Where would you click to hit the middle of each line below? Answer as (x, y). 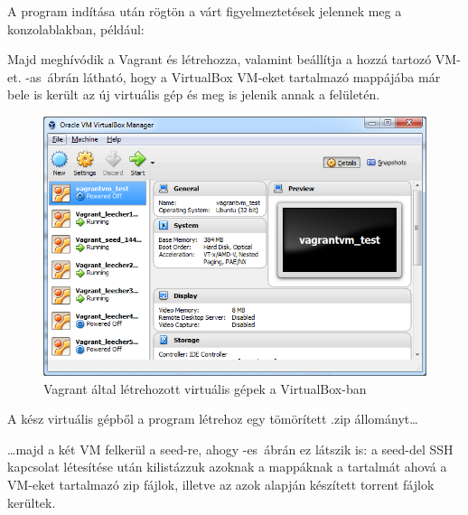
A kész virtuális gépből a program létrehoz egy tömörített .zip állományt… (213, 419)
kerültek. (32, 502)
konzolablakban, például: (76, 28)
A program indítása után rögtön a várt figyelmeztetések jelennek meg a (205, 11)
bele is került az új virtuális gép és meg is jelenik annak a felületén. (194, 94)
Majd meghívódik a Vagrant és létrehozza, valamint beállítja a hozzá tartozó (220, 59)
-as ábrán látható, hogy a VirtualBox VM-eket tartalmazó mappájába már (233, 76)
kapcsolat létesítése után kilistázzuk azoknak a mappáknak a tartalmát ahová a (227, 467)
